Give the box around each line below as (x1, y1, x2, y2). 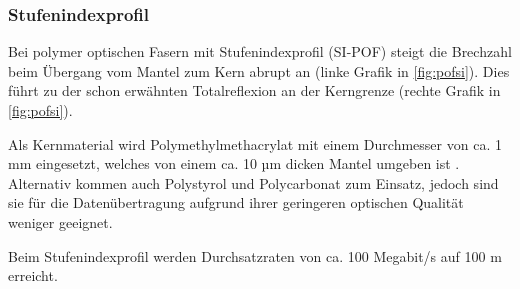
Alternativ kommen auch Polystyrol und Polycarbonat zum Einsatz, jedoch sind (8, 172, 499, 193)
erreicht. (8, 265, 58, 286)
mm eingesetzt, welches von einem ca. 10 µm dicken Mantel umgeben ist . (8, 153, 460, 174)
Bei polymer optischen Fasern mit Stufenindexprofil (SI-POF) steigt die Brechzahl (8, 41, 512, 62)
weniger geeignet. (8, 211, 113, 232)
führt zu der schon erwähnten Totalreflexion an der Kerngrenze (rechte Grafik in (8, 80, 501, 101)
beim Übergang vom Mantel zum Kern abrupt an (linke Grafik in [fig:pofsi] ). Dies (8, 60, 510, 81)
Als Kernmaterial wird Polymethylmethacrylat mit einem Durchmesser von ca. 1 (8, 133, 502, 154)
